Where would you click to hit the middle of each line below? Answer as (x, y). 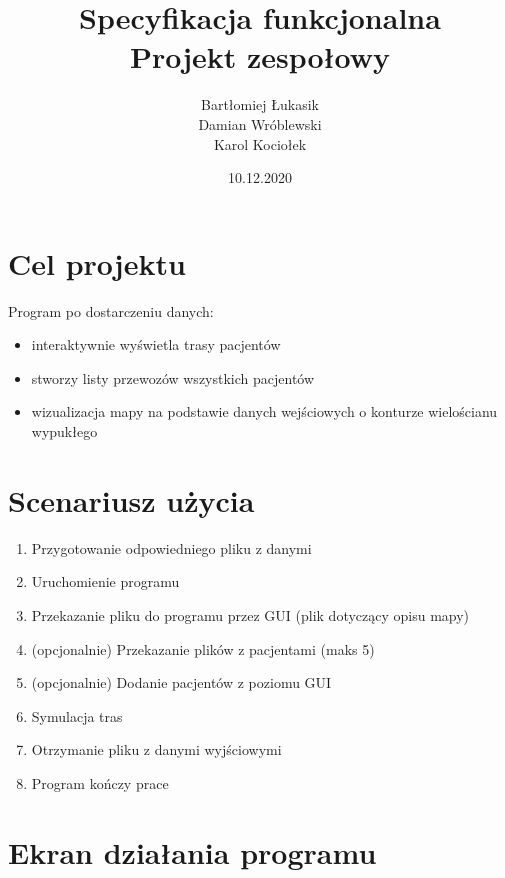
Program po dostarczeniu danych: (111, 310)
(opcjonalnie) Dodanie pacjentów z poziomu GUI (181, 682)
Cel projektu (97, 262)
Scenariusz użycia (131, 499)
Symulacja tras (77, 715)
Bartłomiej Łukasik (260, 104)
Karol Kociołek (260, 143)
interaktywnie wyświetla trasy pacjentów (156, 344)
